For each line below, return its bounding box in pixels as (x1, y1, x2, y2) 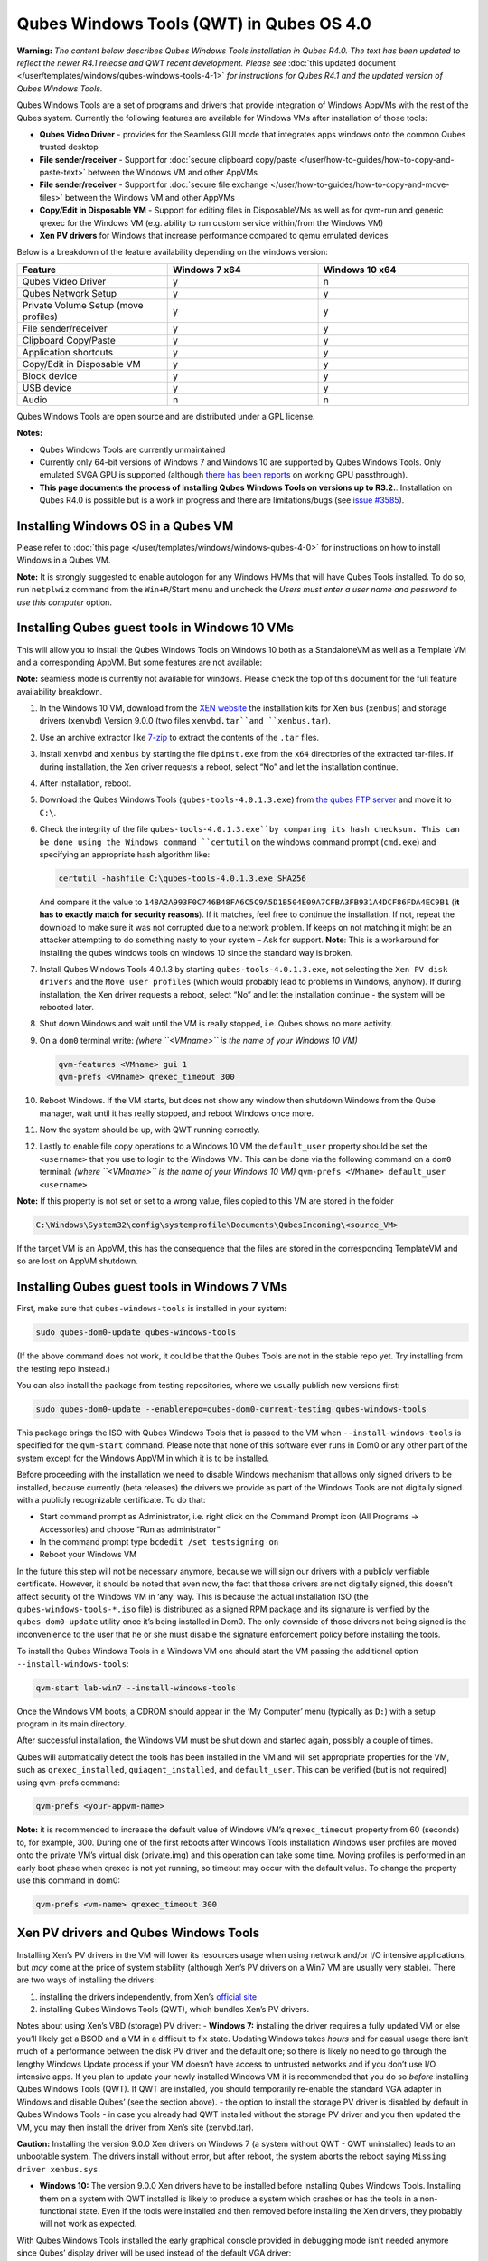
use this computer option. (16, 597, 113, 608)
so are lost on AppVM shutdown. (16, 1255, 139, 1266)
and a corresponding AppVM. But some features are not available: (16, 657, 262, 667)
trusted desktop (39, 141, 99, 153)
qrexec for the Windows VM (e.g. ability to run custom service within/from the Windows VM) (39, 217, 384, 228)
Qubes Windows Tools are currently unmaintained (39, 444, 226, 455)
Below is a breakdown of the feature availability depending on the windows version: (16, 247, 329, 258)
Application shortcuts (22, 345, 114, 358)
